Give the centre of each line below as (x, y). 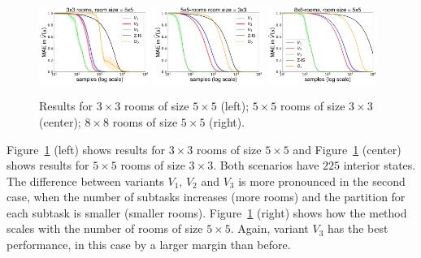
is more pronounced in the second (322, 181)
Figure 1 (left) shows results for (86, 149)
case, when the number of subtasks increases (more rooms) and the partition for (206, 197)
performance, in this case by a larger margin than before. (149, 245)
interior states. (380, 165)
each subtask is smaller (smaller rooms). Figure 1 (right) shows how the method (207, 212)
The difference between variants (85, 181)
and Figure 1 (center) (347, 149)
